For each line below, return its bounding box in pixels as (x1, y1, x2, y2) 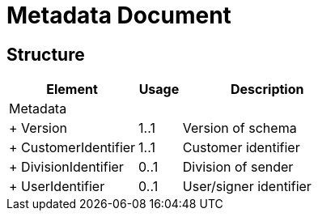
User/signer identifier (182, 178, 312, 195)
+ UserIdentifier (9, 178, 105, 195)
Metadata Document (6, 2, 231, 29)
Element (46, 81, 98, 98)
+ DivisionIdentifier (9, 159, 124, 176)
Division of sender (182, 159, 294, 176)
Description (231, 81, 304, 98)
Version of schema (182, 120, 297, 137)
